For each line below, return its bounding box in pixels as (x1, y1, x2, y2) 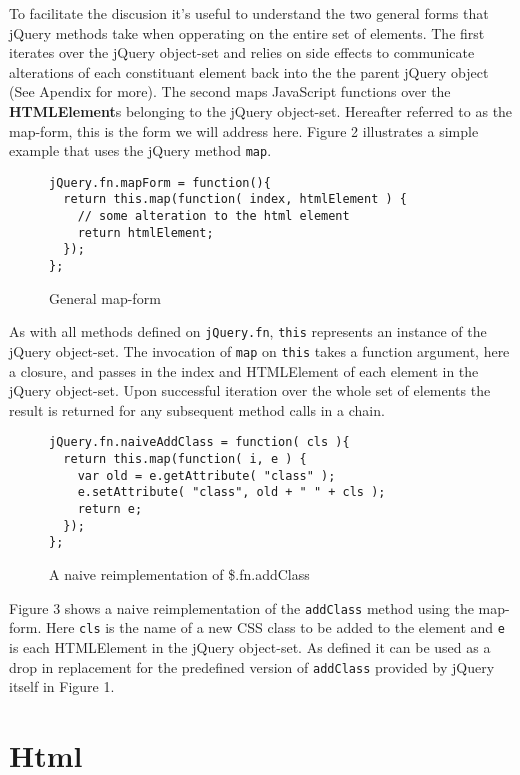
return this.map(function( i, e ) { (63, 452, 307, 467)
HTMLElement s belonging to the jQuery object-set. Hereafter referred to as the (9, 100, 513, 121)
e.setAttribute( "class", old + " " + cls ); (77, 485, 386, 500)
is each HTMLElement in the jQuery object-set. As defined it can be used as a (9, 636, 491, 657)
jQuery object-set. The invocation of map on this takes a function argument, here (9, 341, 510, 361)
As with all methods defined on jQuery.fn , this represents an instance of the (9, 321, 487, 342)
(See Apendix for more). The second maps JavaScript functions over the (9, 81, 451, 102)
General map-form (49, 287, 161, 308)
